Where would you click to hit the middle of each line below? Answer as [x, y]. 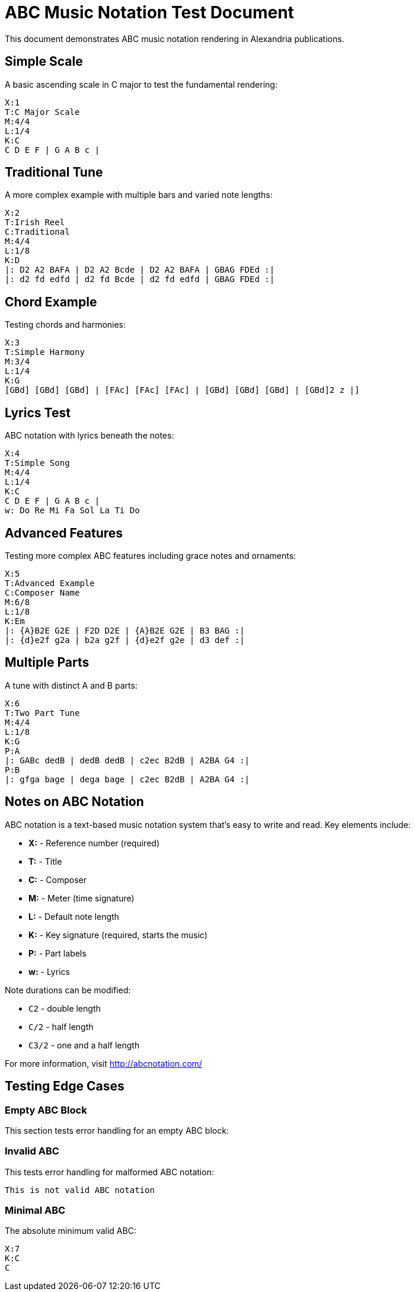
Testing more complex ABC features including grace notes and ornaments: [151, 555]
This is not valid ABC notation [80, 1190]
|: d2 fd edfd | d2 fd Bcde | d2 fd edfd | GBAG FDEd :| [140, 279]
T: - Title [45, 861]
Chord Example [51, 302]
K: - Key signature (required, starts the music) [118, 935]
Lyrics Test [38, 412]
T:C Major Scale [42, 112]
